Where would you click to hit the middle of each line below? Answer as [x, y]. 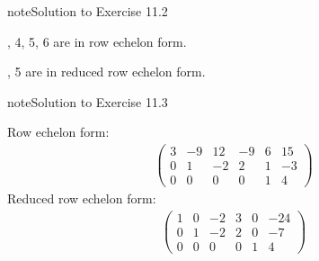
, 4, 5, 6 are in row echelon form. [97, 41]
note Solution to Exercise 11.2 [88, 11]
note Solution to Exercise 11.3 [88, 101]
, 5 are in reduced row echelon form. [106, 72]
